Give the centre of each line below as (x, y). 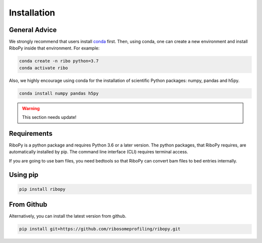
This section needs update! (49, 117)
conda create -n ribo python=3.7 (59, 61)
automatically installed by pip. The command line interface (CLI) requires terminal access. (99, 152)
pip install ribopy (42, 189)
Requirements (31, 133)
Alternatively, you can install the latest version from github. (68, 216)
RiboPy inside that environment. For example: (54, 48)
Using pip (24, 175)
